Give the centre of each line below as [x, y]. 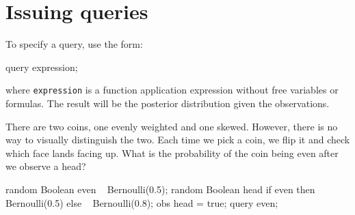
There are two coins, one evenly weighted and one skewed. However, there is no [172, 126]
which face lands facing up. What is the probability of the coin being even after [172, 153]
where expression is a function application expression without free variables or [172, 90]
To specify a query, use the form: [74, 44]
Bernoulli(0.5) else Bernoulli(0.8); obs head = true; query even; [142, 202]
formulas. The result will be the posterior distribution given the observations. [168, 103]
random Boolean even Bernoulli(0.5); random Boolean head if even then [160, 189]
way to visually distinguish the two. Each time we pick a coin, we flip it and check [178, 140]
